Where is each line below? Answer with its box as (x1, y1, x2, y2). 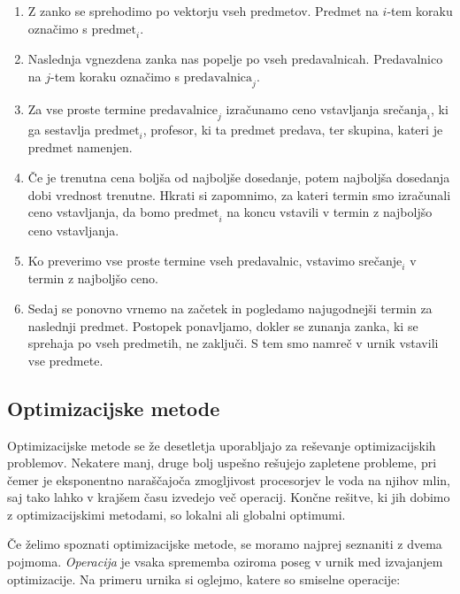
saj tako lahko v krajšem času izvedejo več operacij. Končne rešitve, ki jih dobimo (7, 488, 450, 506)
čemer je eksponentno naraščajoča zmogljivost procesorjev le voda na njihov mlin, (7, 470, 450, 489)
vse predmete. (27, 351, 103, 369)
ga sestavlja (27, 120, 91, 138)
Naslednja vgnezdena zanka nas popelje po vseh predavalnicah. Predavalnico (27, 50, 443, 68)
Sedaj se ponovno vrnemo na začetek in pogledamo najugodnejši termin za (27, 298, 433, 317)
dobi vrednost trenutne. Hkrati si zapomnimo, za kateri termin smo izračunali (27, 185, 451, 204)
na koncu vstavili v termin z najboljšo (226, 203, 433, 221)
